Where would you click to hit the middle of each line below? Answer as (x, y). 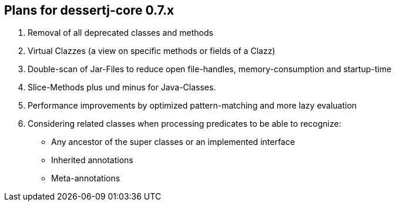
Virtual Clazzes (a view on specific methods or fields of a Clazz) (152, 51)
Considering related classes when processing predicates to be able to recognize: (184, 124)
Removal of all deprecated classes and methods (120, 33)
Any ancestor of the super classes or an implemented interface (173, 142)
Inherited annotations (92, 160)
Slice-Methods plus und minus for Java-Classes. (122, 87)
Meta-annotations (86, 178)
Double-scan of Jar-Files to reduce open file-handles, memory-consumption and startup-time (210, 69)
